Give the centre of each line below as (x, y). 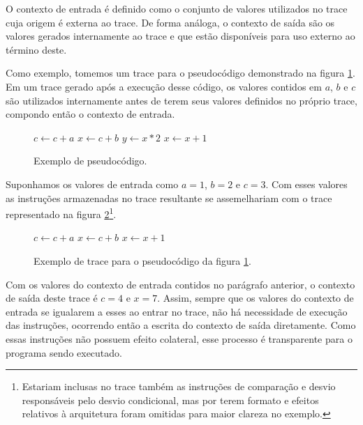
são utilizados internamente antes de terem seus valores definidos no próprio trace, (181, 100)
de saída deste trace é (52, 298)
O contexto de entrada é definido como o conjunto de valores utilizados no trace (177, 8)
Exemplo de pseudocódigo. (90, 161)
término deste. (36, 49)
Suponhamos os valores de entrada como (92, 184)
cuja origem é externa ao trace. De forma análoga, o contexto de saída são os (170, 22)
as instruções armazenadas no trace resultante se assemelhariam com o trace (169, 198)
